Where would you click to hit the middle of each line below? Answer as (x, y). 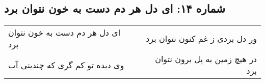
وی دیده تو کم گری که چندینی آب (66, 65)
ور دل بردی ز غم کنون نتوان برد (201, 38)
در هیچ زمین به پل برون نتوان (206, 59)
